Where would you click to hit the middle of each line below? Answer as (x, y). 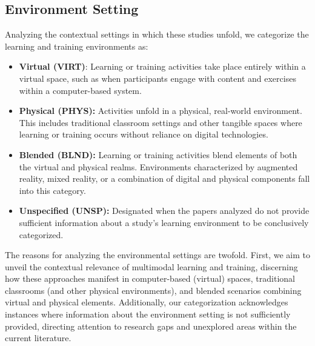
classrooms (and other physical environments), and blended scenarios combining (153, 290)
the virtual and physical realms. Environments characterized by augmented (158, 166)
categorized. (41, 234)
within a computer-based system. (80, 90)
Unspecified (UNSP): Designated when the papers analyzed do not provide (164, 211)
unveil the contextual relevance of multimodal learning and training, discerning (151, 266)
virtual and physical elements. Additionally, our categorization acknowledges (147, 302)
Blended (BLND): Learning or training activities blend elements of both (158, 154)
